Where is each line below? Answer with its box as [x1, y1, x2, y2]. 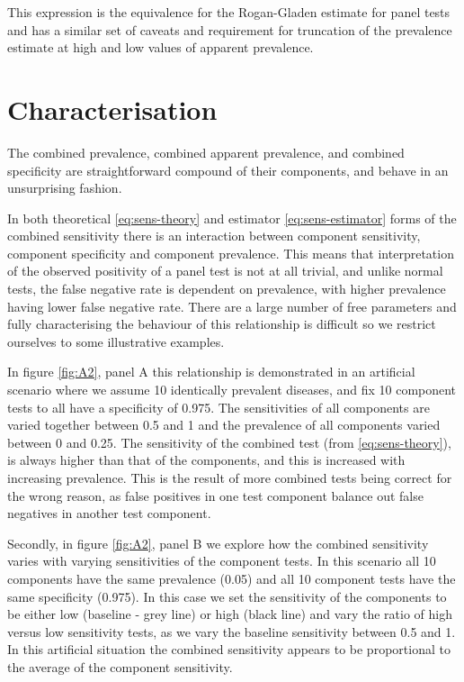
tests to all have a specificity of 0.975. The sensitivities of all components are [7, 397, 430, 416]
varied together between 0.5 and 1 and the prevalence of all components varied [7, 415, 441, 434]
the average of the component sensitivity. [7, 657, 233, 676]
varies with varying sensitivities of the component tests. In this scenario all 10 [7, 551, 436, 570]
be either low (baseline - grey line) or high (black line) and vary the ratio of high [7, 605, 452, 623]
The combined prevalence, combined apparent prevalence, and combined [7, 142, 405, 161]
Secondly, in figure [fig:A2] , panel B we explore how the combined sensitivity [7, 533, 429, 552]
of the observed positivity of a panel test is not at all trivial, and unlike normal [7, 261, 443, 280]
